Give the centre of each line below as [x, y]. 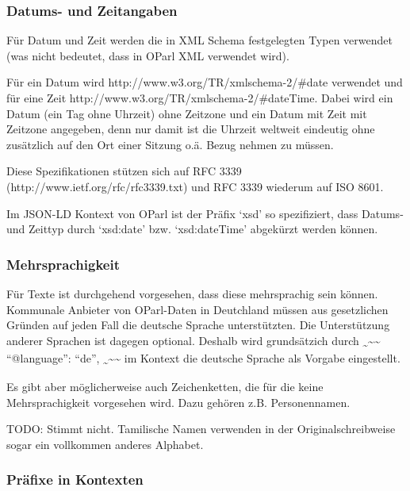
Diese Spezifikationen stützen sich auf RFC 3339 [124, 171]
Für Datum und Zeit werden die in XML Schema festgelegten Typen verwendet [199, 40]
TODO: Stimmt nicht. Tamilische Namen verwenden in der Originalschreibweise [201, 429]
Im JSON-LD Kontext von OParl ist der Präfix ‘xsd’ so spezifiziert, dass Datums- [205, 213]
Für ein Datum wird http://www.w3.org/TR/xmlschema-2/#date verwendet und [205, 82]
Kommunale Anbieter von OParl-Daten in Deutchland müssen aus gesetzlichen [197, 309]
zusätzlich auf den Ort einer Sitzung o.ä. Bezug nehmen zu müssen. [170, 144]
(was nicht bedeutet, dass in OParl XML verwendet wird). [148, 55]
